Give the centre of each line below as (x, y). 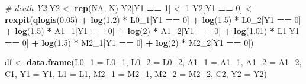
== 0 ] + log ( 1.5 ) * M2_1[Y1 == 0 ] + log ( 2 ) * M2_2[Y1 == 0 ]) (129, 42)
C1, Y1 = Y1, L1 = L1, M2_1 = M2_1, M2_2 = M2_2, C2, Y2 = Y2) (136, 73)
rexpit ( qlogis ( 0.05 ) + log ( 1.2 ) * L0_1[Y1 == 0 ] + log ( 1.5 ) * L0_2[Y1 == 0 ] (153, 19)
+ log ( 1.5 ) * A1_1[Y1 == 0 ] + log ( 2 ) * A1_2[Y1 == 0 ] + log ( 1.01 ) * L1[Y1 (152, 31)
